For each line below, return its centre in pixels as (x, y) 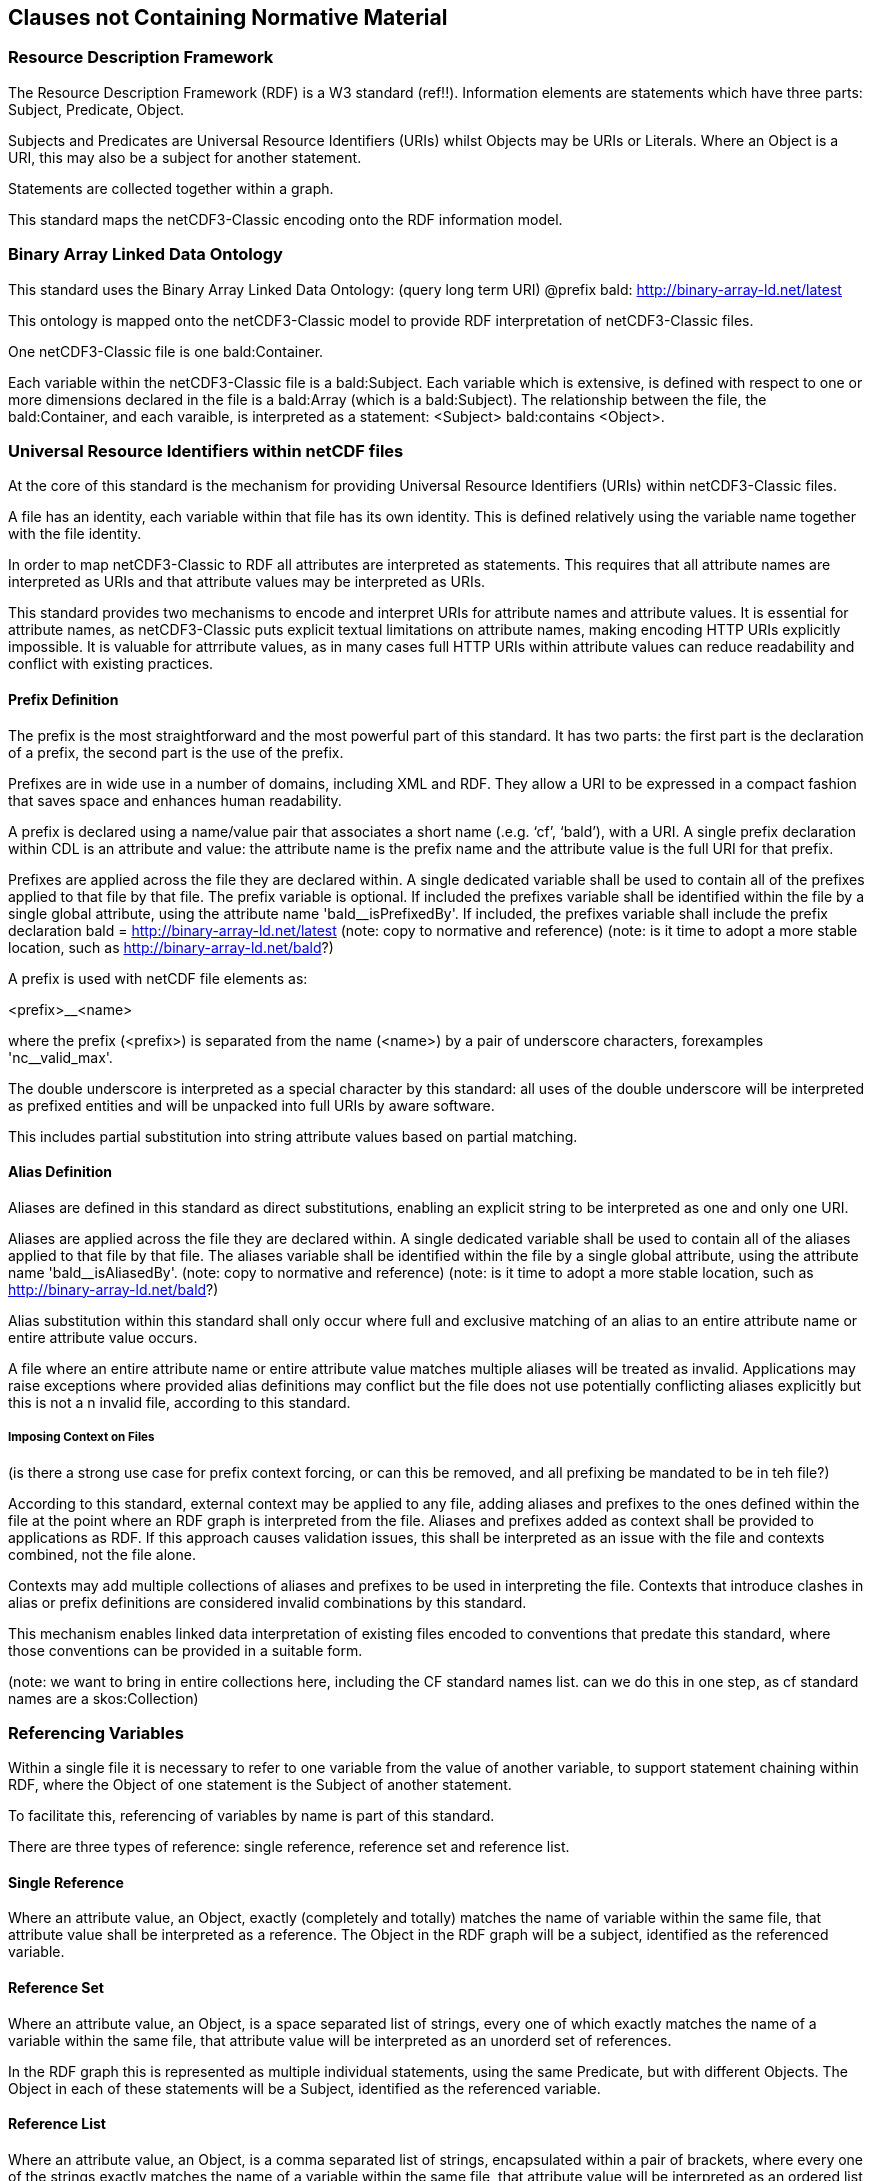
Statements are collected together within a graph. (171, 188)
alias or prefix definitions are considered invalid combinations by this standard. (267, 1602)
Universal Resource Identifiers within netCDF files (206, 450)
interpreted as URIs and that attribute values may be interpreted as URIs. (247, 582)
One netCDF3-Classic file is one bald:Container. (166, 351)
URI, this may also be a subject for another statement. (185, 157)
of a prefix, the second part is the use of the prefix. (176, 752)
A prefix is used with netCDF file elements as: (158, 978)
